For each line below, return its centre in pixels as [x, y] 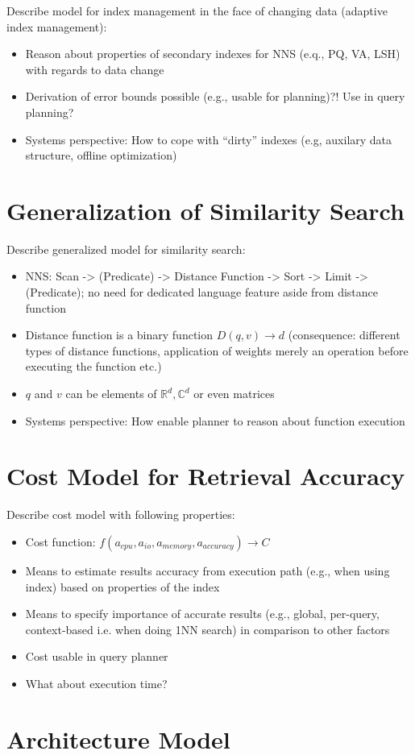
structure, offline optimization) [101, 155]
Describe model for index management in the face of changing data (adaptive [197, 10]
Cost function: [60, 541]
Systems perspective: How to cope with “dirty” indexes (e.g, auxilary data [209, 139]
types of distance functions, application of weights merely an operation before [217, 350]
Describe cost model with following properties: [121, 514]
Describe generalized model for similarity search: [126, 249]
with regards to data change [95, 69]
